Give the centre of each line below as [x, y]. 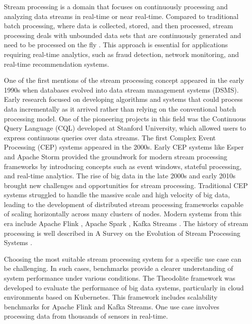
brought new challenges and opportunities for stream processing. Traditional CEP [126, 185]
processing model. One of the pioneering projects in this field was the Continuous [125, 118]
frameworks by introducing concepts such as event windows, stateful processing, [123, 166]
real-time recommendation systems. [57, 64]
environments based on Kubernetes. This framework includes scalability [111, 297]
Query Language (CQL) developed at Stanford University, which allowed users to [125, 128]
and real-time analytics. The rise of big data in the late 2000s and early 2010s [120, 176]
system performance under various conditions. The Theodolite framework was [120, 278]
